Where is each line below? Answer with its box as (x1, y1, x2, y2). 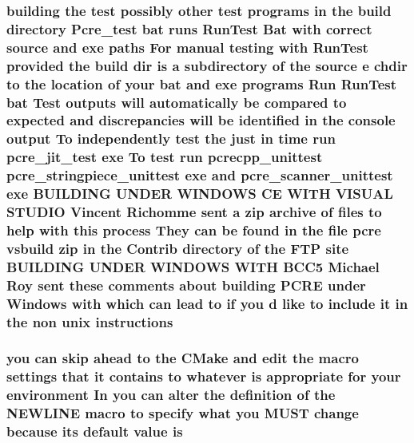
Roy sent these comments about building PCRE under (6, 275, 366, 295)
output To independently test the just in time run (6, 129, 336, 148)
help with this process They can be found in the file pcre (6, 220, 381, 239)
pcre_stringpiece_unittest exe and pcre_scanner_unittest (6, 165, 393, 185)
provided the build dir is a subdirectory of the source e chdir (6, 55, 408, 75)
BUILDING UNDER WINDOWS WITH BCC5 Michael (6, 256, 380, 276)
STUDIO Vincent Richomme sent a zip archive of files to (6, 202, 382, 222)
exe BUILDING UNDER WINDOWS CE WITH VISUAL (6, 184, 393, 204)
